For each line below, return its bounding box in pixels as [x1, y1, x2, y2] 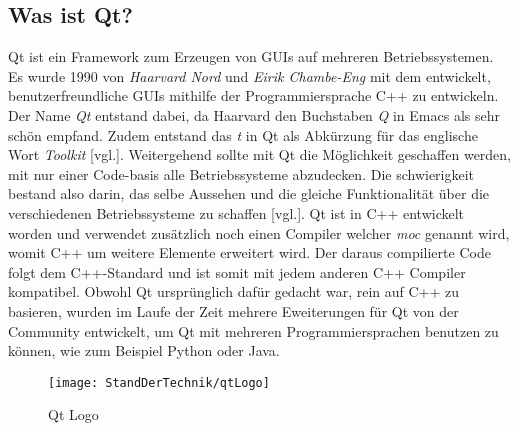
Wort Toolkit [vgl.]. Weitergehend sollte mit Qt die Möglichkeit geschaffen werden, [8, 144, 512, 165]
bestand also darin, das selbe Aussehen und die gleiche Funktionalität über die [8, 183, 490, 204]
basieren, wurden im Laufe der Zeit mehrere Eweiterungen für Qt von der [8, 300, 459, 321]
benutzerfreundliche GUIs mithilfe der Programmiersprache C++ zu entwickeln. [8, 85, 499, 106]
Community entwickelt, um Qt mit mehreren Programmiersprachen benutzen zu [8, 320, 499, 341]
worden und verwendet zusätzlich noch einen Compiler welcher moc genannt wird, [8, 222, 510, 243]
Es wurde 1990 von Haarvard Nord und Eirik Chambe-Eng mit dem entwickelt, [8, 65, 491, 86]
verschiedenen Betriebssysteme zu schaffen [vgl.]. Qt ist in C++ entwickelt [8, 202, 465, 223]
